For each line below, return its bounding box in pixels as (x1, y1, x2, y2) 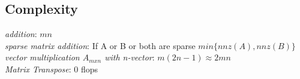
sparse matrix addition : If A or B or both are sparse (5, 39, 196, 51)
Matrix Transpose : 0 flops (5, 62, 98, 75)
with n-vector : (104, 51, 155, 63)
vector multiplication (5, 51, 80, 63)
